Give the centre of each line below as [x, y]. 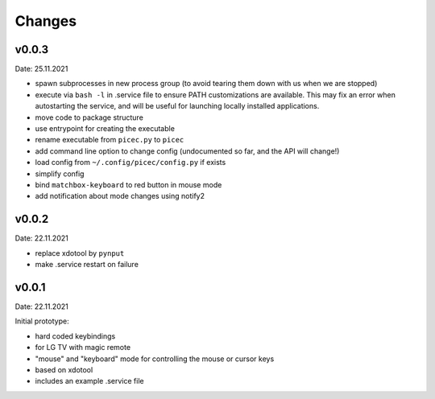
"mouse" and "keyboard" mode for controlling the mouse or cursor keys [155, 359]
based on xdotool [64, 369]
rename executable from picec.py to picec [110, 140]
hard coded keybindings [75, 336]
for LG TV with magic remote [83, 348]
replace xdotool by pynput [80, 253]
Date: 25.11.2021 [41, 69]
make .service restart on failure [87, 265]
